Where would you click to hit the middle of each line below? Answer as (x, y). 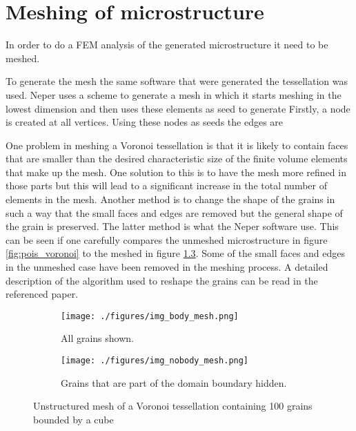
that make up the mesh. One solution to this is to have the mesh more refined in (176, 172)
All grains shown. (97, 338)
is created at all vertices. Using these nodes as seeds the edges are (145, 122)
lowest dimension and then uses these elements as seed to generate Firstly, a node (178, 108)
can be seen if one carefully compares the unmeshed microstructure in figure (167, 239)
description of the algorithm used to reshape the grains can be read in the (162, 280)
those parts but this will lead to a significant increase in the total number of (167, 185)
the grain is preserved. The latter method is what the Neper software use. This (172, 226)
